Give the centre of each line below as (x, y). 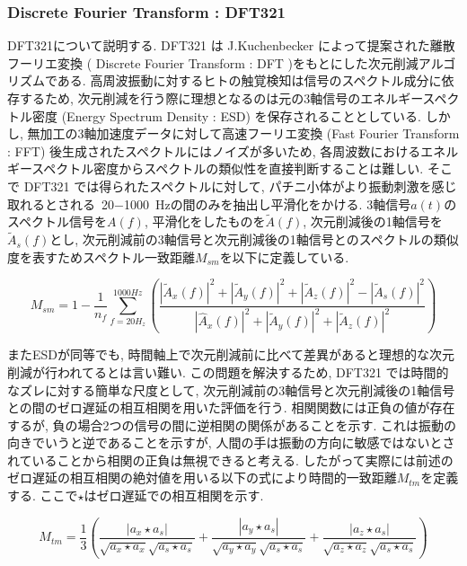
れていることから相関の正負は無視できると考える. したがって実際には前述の (230, 460)
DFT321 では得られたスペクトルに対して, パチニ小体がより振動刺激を (228, 186)
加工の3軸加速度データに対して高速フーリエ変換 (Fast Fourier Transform (250, 133)
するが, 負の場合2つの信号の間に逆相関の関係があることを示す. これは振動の (232, 424)
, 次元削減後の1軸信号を (373, 221)
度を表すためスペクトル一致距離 (101, 256)
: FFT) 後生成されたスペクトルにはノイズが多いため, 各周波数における (214, 150)
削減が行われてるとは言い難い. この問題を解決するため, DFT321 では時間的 (228, 371)
